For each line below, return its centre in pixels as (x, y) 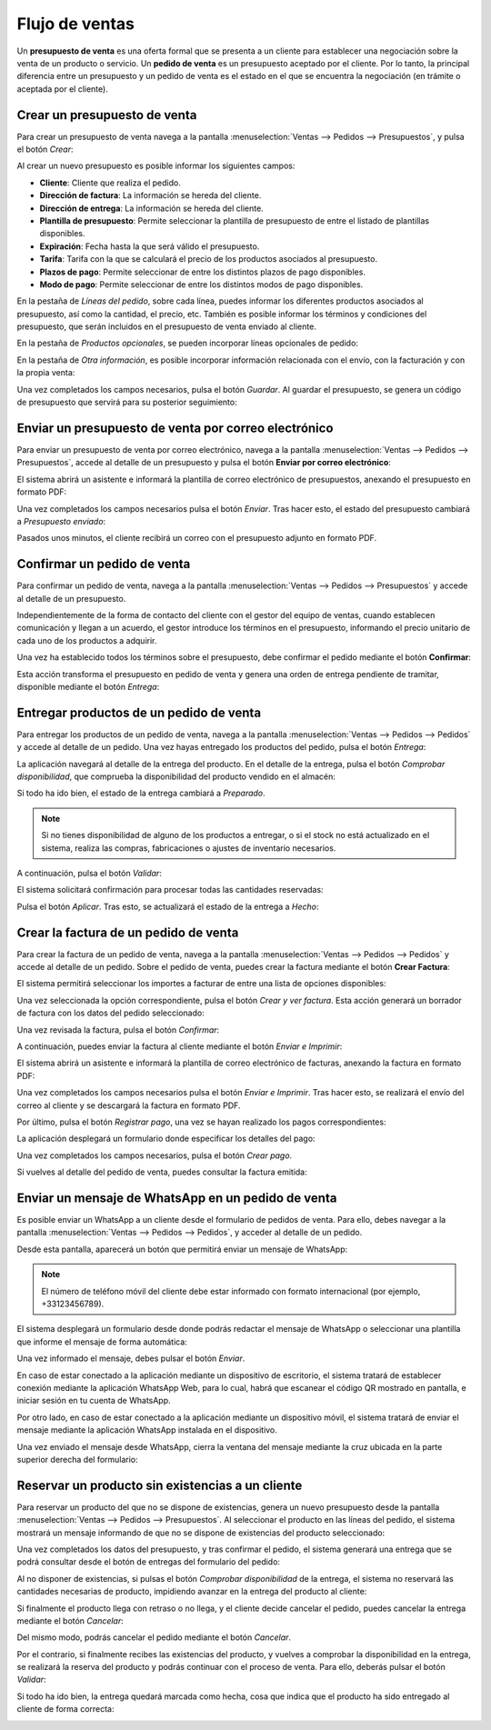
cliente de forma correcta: (65, 1709)
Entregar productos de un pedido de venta (139, 712)
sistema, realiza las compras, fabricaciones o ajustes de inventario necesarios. (189, 848)
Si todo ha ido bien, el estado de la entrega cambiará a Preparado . (141, 793)
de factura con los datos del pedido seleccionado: (110, 1013)
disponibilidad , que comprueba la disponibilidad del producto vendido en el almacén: (176, 776)
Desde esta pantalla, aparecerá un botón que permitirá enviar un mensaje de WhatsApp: (182, 1249)
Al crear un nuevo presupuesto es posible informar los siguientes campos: (156, 166)
